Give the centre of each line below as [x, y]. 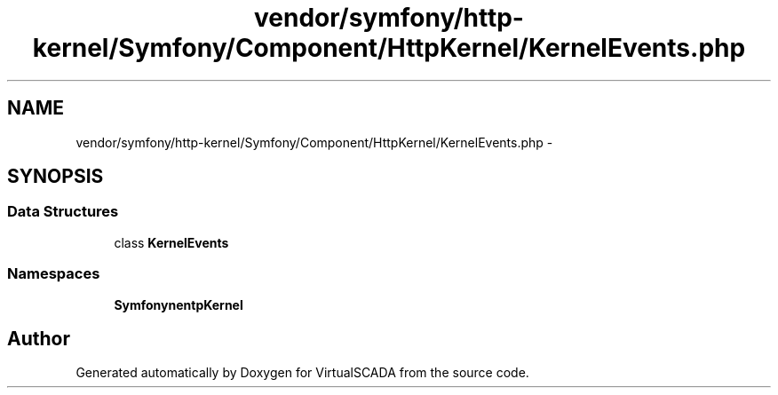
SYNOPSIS [56, 177]
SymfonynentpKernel [179, 304]
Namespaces [54, 274]
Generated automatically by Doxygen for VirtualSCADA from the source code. [302, 373]
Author [39, 338]
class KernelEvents [171, 242]
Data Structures [63, 212]
